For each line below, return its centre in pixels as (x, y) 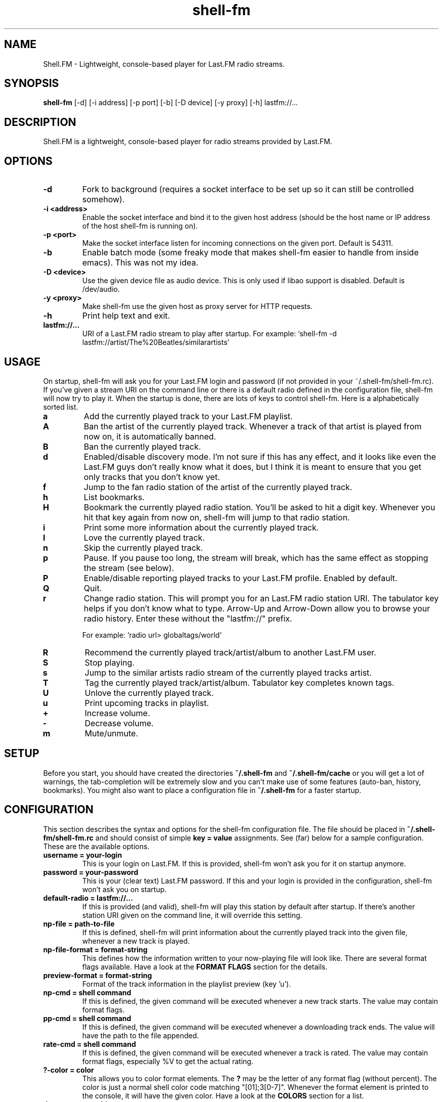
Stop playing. (109, 662)
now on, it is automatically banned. (150, 436)
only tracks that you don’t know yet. (152, 477)
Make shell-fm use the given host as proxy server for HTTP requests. (197, 306)
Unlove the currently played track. (149, 693)
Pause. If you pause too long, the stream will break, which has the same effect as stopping (256, 558)
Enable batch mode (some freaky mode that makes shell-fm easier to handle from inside (250, 253)
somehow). (103, 200)
